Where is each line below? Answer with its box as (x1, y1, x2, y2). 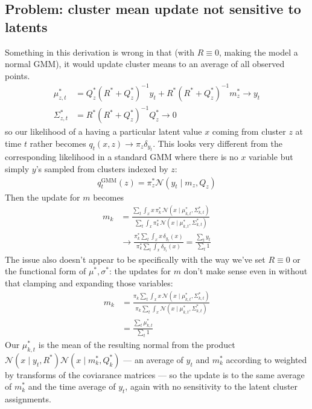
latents (5, 17, 48, 36)
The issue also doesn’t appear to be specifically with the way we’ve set (5, 253, 266, 265)
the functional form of (5, 265, 86, 277)
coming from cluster (212, 125, 286, 138)
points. (5, 69, 30, 82)
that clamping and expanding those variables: (5, 276, 173, 289)
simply (5, 163, 30, 175)
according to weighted (226, 353, 307, 366)
